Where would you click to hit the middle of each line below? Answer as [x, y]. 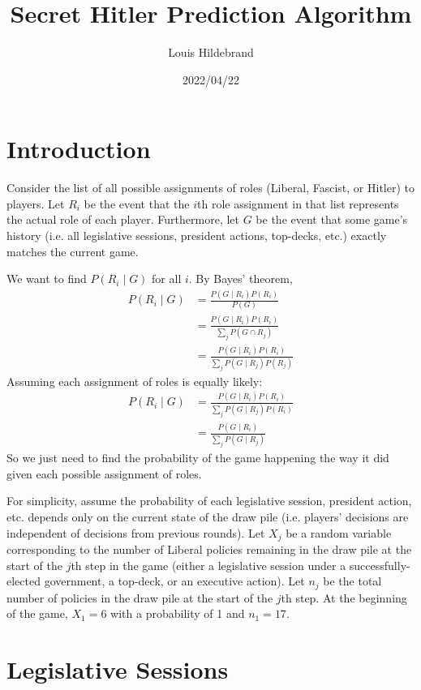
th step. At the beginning [344, 597]
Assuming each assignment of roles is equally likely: [135, 381]
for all [167, 279]
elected [24, 581]
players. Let [36, 203]
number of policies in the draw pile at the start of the [140, 597]
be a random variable [339, 532]
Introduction [79, 149]
